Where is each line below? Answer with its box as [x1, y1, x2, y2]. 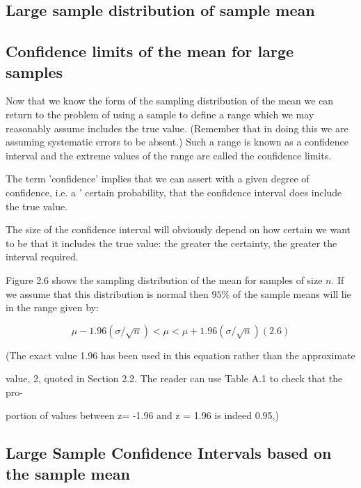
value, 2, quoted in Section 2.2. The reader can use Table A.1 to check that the [6, 371, 343, 386]
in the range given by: [6, 300, 99, 315]
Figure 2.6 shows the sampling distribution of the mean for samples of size [6, 272, 323, 287]
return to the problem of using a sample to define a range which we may [6, 107, 314, 121]
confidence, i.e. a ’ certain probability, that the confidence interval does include [6, 184, 342, 199]
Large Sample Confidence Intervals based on [6, 442, 332, 464]
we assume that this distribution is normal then [6, 286, 209, 301]
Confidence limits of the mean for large [6, 40, 294, 62]
